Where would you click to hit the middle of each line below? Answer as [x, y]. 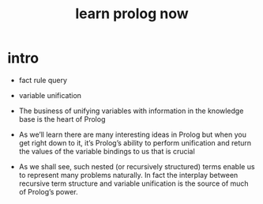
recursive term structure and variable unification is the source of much [134, 183]
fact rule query [43, 80]
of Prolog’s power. [48, 191]
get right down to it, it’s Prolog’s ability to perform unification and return [135, 142]
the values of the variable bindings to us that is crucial [107, 151]
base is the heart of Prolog [62, 119]
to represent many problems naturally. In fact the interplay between [128, 175]
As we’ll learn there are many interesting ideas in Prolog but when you [132, 134]
